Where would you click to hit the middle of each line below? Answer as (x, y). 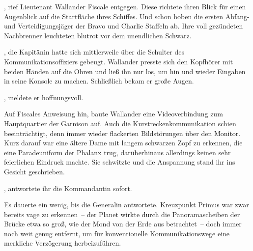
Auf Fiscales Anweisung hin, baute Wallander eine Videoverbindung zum (113, 114)
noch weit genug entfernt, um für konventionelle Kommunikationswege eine (117, 233)
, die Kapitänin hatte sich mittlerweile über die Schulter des (94, 52)
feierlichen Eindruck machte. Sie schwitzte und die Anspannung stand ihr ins (120, 162)
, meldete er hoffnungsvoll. (44, 97)
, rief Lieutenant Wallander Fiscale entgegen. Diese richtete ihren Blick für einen (125, 6)
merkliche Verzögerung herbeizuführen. (63, 243)
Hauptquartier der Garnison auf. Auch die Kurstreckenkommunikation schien (120, 123)
